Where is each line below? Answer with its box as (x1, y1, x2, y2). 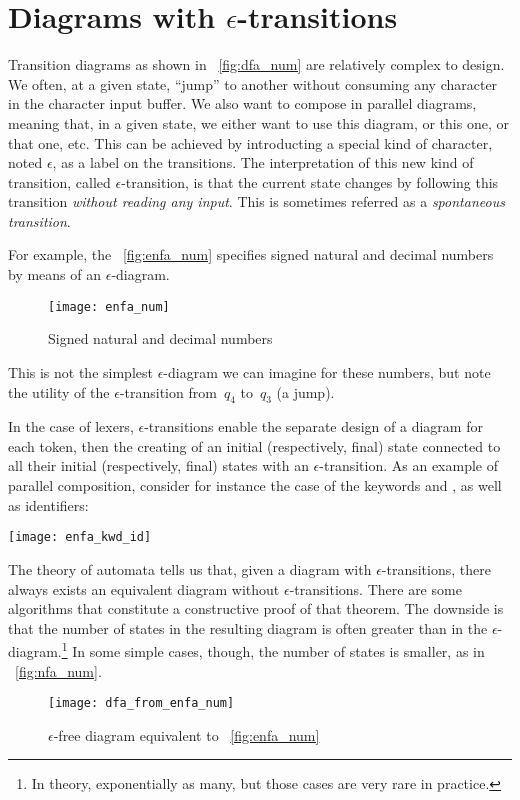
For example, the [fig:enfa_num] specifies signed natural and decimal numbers (8, 244, 494, 265)
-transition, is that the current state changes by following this (121, 171, 499, 192)
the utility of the (8, 381, 110, 402)
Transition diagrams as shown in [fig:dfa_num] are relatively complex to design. (8, 54, 505, 75)
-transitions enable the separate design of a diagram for (144, 416, 483, 437)
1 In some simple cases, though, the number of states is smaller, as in (61, 638, 485, 661)
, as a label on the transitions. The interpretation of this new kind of (52, 152, 474, 173)
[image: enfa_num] (48, 299, 170, 314)
